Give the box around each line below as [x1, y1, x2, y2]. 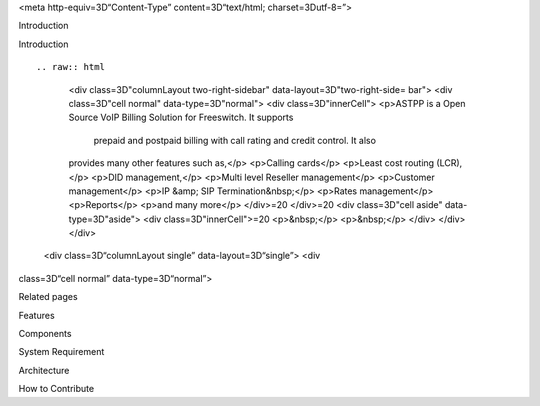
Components [18, 328, 72, 340]
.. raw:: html [36, 61, 105, 73]
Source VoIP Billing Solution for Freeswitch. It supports [68, 111, 294, 124]
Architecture [18, 364, 70, 376]
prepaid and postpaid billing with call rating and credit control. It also [93, 134, 377, 146]
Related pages [18, 291, 79, 303]
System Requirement [18, 346, 105, 358]
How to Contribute [18, 383, 95, 395]
